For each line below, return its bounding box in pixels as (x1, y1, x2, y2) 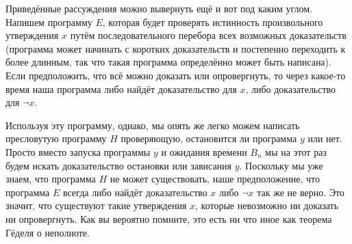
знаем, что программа (5, 172, 96, 186)
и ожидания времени (161, 144, 247, 159)
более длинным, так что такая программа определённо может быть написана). (5, 55, 331, 69)
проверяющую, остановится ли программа (121, 131, 297, 146)
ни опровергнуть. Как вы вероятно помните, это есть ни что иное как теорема (5, 211, 332, 226)
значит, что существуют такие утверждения (5, 198, 187, 213)
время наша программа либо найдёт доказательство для (5, 81, 237, 96)
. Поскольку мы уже (239, 158, 323, 172)
